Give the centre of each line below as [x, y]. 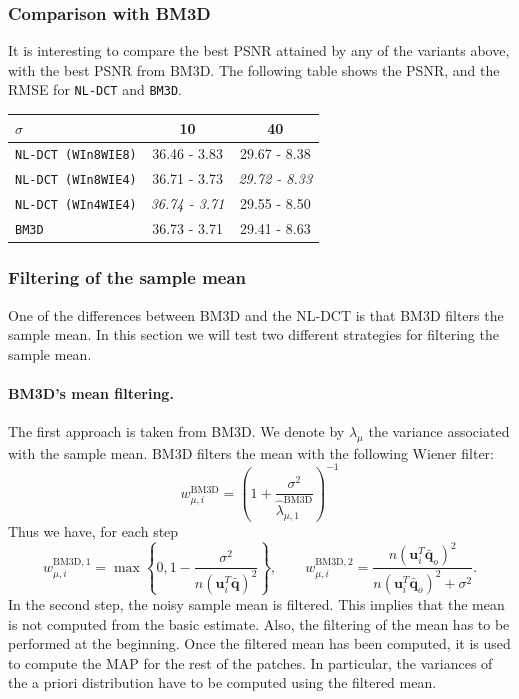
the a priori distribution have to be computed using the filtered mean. [222, 682]
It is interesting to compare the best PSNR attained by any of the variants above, [259, 50]
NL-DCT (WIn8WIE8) [76, 155]
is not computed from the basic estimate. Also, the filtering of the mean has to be [259, 623]
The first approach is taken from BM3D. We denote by [176, 431]
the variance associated [439, 431]
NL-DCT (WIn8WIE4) [76, 180]
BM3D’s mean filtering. [91, 392]
